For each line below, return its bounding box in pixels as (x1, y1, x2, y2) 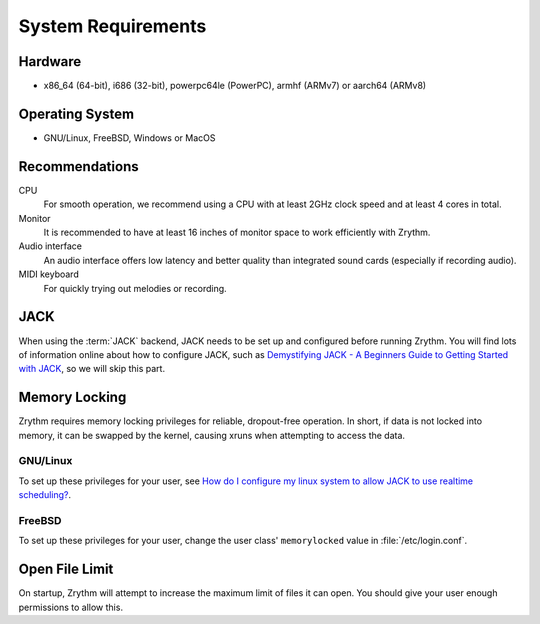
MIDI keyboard (18, 268, 79, 280)
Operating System (18, 105, 135, 122)
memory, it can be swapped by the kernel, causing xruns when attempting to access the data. (18, 429, 405, 441)
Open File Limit (18, 561, 114, 578)
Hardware (18, 53, 82, 70)
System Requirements (18, 15, 207, 37)
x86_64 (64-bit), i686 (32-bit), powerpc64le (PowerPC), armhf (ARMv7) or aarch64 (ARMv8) (43, 80, 427, 92)
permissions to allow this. (18, 601, 124, 613)
